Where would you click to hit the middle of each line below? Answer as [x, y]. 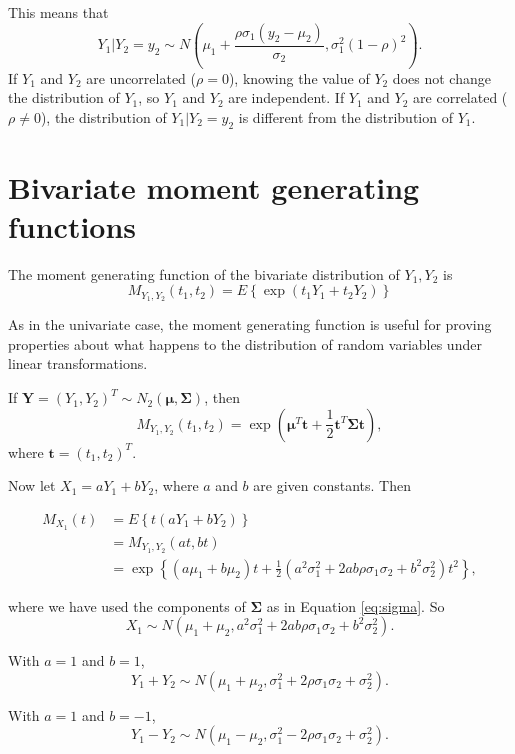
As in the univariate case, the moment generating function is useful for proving [250, 324]
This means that [58, 12]
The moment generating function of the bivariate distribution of [204, 273]
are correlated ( [460, 97]
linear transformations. [78, 363]
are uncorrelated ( [141, 77]
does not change [441, 77]
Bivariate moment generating [214, 186]
